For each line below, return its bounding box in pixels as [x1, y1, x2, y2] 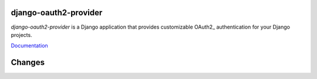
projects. [11, 31, 32, 38]
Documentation [11, 42, 48, 49]
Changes [11, 57, 45, 67]
